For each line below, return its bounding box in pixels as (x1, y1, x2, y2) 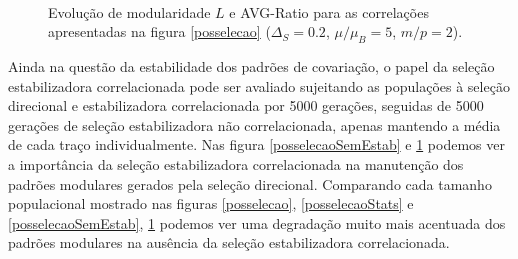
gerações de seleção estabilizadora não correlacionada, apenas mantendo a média (8, 114, 501, 135)
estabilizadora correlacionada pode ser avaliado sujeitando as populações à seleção (8, 75, 510, 96)
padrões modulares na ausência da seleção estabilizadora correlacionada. (8, 232, 450, 253)
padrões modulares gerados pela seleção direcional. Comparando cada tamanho (8, 173, 492, 194)
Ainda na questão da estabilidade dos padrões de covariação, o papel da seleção (8, 55, 495, 76)
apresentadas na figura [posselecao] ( (48, 21, 271, 42)
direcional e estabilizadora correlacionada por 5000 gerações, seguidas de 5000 (8, 95, 484, 116)
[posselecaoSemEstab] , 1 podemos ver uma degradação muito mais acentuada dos (8, 212, 506, 233)
